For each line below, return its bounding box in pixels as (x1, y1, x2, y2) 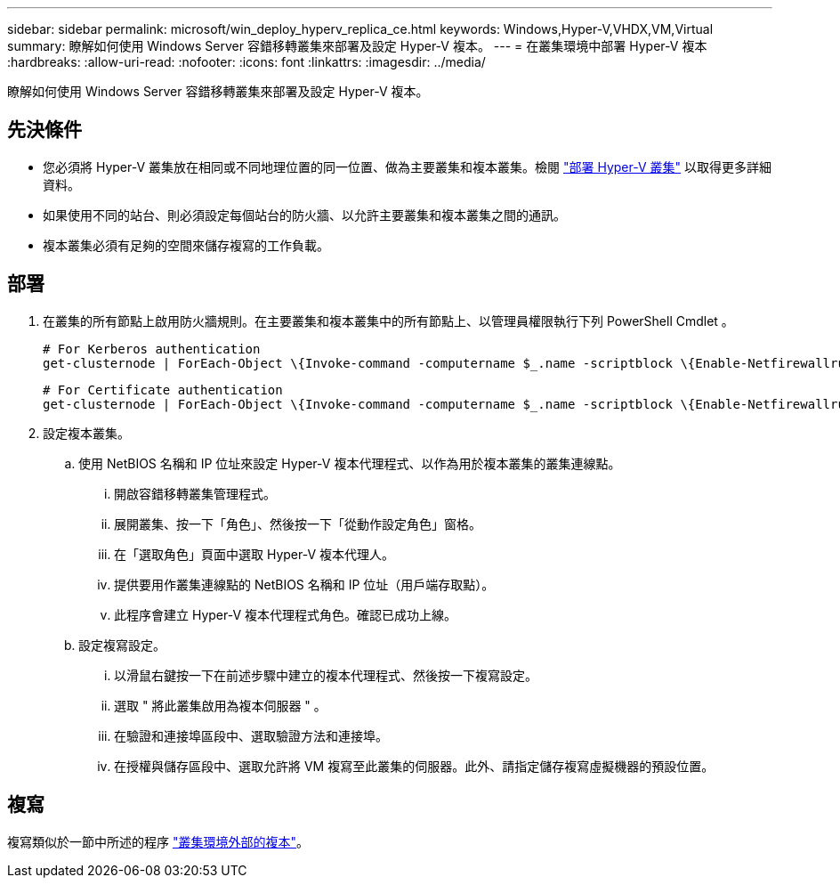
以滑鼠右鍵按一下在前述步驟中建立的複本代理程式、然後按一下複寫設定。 (114, 667, 537, 683)
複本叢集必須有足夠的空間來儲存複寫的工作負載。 (43, 237, 329, 253)
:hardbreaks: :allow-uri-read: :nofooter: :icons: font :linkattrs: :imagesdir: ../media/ (7, 54, 486, 69)
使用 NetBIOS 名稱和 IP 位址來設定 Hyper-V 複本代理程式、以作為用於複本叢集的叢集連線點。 (78, 455, 621, 471)
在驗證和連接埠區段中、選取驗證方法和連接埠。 (114, 727, 388, 743)
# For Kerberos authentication (43, 341, 261, 356)
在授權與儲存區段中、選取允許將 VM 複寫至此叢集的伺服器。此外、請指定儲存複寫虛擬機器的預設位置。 (114, 758, 715, 774)
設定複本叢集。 (43, 425, 130, 441)
